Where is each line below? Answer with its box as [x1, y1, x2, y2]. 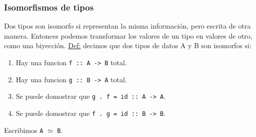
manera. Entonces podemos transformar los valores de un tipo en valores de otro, [4, 30, 252, 41]
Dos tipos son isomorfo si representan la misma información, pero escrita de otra [4, 21, 251, 31]
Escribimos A [4, 124, 43, 135]
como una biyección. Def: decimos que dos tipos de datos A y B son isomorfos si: [4, 40, 251, 51]
